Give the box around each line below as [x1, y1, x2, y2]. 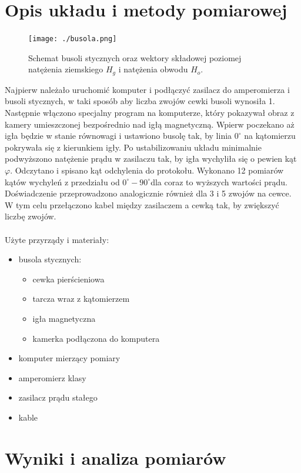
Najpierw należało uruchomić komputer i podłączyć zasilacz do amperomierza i [5, 83, 290, 95]
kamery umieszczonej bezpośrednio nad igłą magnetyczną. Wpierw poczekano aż [5, 118, 295, 130]
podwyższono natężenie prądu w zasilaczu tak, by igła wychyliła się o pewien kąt [5, 152, 297, 165]
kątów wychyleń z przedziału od [5, 175, 120, 188]
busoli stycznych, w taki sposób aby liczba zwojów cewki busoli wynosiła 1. [5, 95, 275, 107]
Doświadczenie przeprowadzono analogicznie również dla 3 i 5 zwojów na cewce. [5, 187, 292, 199]
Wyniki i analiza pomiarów [5, 445, 226, 469]
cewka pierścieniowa [32, 272, 105, 285]
